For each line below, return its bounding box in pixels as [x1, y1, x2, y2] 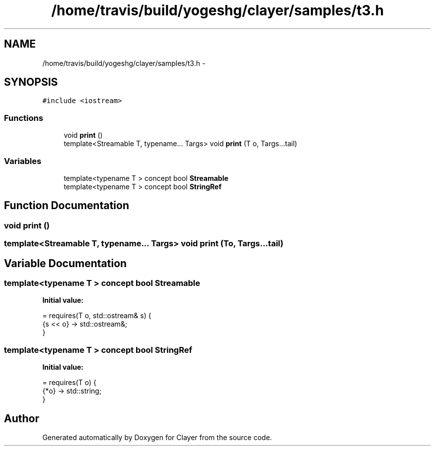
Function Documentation [4, 199, 129, 212]
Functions [4, 112, 43, 123]
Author [4, 412, 39, 425]
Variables [4, 156, 42, 166]
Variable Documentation [4, 257, 127, 270]
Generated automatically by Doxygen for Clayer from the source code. [42, 433, 272, 442]
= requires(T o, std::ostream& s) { [42, 311, 151, 320]
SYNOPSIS [4, 76, 58, 89]
